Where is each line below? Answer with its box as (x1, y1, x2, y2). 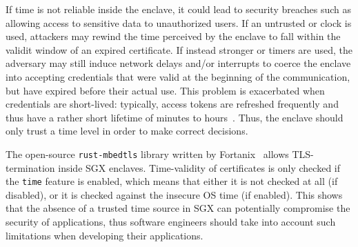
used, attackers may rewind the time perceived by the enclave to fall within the (6, 29, 341, 43)
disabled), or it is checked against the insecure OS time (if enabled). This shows (6, 187, 343, 201)
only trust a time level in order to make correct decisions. (6, 123, 248, 138)
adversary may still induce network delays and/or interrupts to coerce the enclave (6, 56, 351, 70)
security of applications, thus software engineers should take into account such (6, 215, 336, 229)
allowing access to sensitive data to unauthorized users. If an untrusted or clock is (6, 15, 352, 30)
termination (6, 160, 55, 175)
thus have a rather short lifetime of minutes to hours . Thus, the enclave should (6, 110, 344, 124)
